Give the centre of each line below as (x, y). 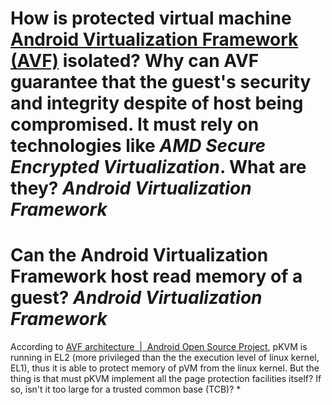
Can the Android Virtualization (139, 255)
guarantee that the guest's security (161, 82)
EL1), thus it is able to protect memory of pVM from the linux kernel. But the (165, 368)
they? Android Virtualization (131, 188)
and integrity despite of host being (157, 103)
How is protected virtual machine (151, 18)
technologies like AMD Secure (138, 146)
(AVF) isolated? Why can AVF (135, 61)
